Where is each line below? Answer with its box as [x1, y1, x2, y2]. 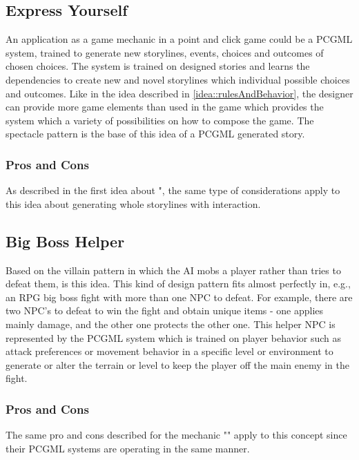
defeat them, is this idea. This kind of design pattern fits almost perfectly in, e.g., [6, 276, 351, 291]
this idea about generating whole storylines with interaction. [6, 196, 261, 211]
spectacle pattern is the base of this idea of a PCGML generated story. [6, 126, 305, 141]
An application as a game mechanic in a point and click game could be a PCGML [6, 32, 353, 46]
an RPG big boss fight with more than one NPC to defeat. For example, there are [6, 289, 353, 304]
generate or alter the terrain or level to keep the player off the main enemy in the [6, 357, 349, 372]
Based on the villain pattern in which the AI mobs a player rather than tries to [6, 262, 341, 277]
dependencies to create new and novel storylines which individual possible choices [6, 72, 350, 86]
